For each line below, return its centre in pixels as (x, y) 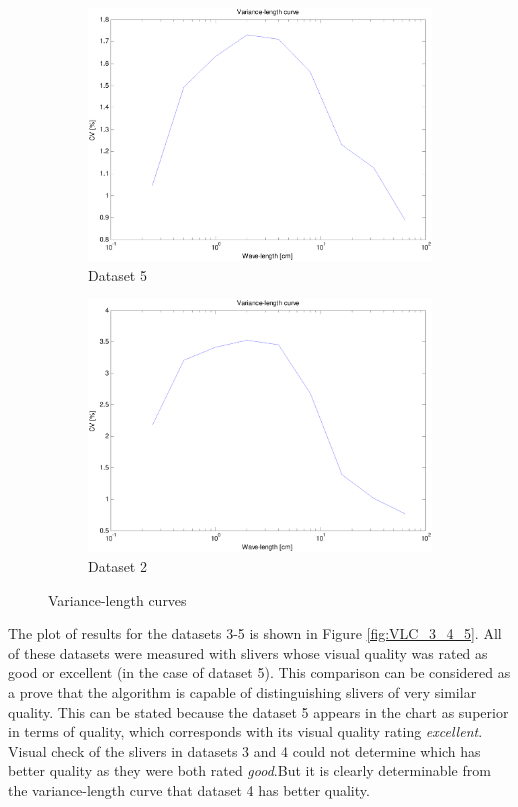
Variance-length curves (117, 599)
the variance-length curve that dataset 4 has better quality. (189, 789)
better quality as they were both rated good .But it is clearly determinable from (249, 770)
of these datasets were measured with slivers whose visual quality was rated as (248, 652)
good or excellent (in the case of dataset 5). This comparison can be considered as (259, 672)
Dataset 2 (117, 565)
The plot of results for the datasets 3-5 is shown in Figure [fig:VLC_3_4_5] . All (255, 633)
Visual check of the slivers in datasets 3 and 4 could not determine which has (244, 750)
